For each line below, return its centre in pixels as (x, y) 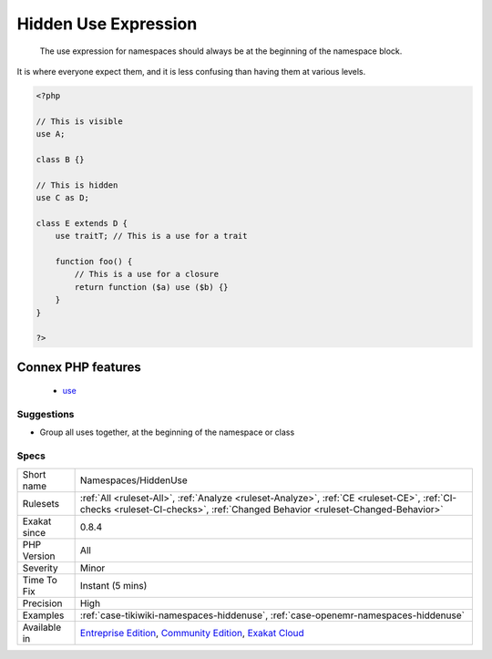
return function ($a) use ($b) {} (151, 287)
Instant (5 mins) (113, 585)
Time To (40, 580)
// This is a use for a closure (146, 274)
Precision (42, 603)
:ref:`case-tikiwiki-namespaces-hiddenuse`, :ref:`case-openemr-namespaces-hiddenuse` (272, 615)
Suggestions (46, 415)
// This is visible (79, 121)
